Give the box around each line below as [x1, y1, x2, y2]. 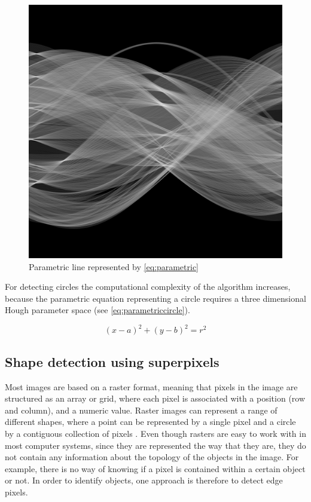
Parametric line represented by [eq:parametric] [29, 260, 199, 273]
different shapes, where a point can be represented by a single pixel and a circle [5, 415, 296, 428]
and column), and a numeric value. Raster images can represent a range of [5, 403, 278, 416]
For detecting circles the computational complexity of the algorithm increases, [5, 280, 291, 293]
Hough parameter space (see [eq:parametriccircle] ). [5, 304, 190, 316]
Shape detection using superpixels [5, 352, 219, 371]
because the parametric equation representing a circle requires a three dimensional [5, 292, 306, 304]
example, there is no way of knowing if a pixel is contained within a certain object [5, 462, 306, 475]
